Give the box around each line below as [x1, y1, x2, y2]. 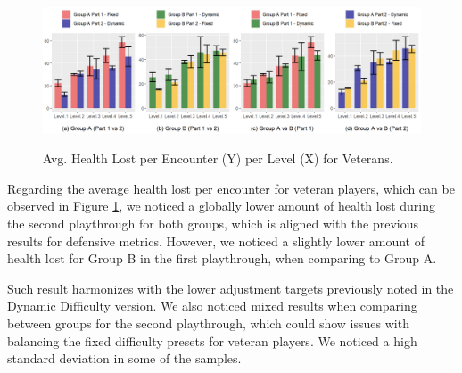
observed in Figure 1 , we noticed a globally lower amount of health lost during [7, 196, 436, 215]
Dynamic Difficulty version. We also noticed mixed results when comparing [7, 296, 417, 315]
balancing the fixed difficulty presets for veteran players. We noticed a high [7, 331, 417, 350]
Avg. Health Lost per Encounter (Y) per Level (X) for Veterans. [43, 149, 393, 168]
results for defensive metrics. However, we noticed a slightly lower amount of [7, 231, 425, 250]
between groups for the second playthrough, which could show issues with [7, 313, 409, 332]
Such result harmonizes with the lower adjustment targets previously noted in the [7, 278, 454, 297]
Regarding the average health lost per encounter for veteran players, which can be [7, 178, 455, 197]
